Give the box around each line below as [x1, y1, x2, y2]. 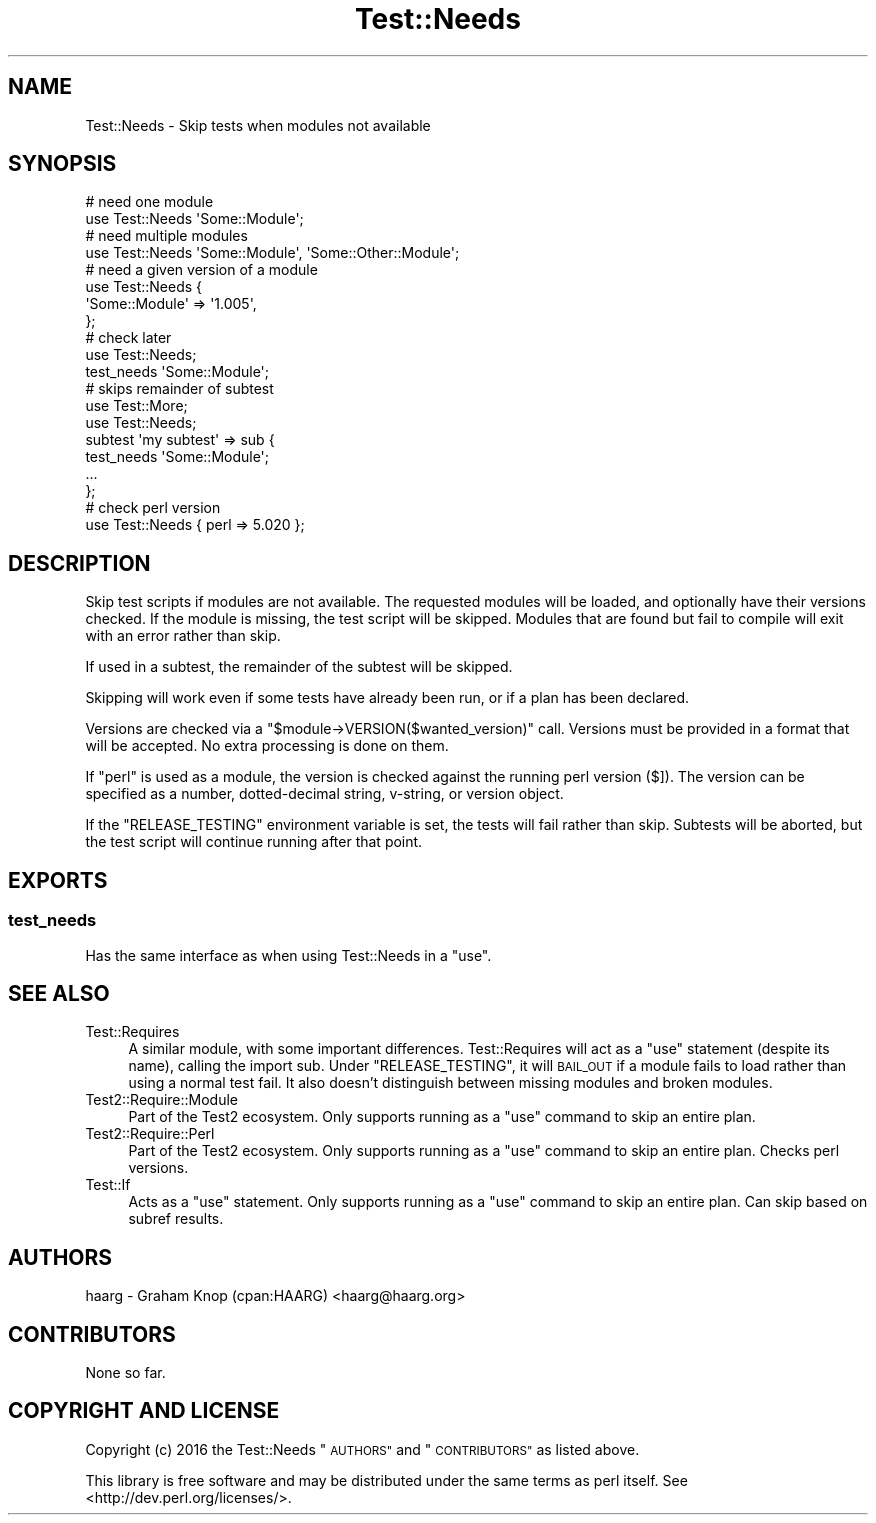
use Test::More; [85, 397, 188, 415]
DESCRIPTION [8, 550, 151, 576]
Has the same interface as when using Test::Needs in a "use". [85, 946, 492, 964]
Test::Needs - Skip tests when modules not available [85, 116, 431, 134]
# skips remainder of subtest [85, 380, 274, 398]
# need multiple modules [85, 227, 248, 245]
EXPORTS [8, 867, 108, 893]
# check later [85, 329, 172, 347]
